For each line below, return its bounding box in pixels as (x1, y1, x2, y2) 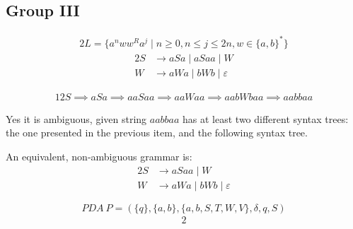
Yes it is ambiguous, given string (6, 111, 147, 126)
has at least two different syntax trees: (183, 111, 349, 126)
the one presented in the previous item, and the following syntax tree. (6, 125, 308, 140)
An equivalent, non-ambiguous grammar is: (6, 149, 192, 164)
